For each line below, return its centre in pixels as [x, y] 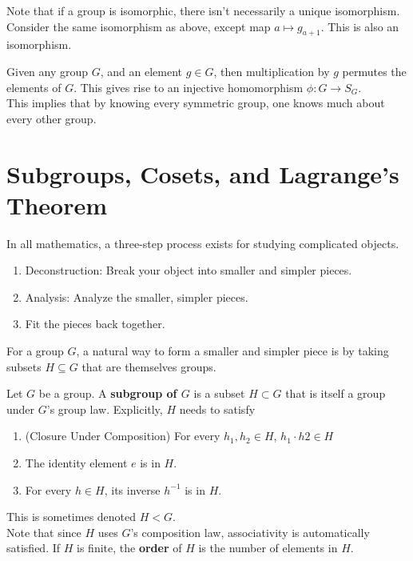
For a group [35, 351]
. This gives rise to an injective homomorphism [189, 87]
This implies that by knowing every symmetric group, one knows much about [196, 103]
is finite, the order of [129, 548]
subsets [24, 366]
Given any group [48, 71]
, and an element [141, 71]
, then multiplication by [272, 71]
